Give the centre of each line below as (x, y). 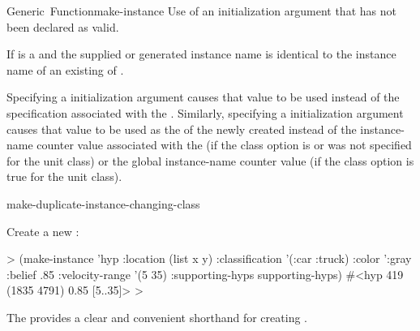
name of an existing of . (65, 69)
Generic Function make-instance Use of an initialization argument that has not (201, 11)
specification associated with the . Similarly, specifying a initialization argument (205, 112)
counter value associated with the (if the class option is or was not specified (224, 145)
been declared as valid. (63, 26)
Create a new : (43, 231)
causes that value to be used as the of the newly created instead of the (182, 129)
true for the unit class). (64, 176)
